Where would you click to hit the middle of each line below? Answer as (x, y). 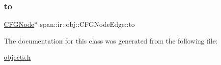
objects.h (17, 57)
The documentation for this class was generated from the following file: (111, 40)
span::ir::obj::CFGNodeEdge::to (87, 24)
